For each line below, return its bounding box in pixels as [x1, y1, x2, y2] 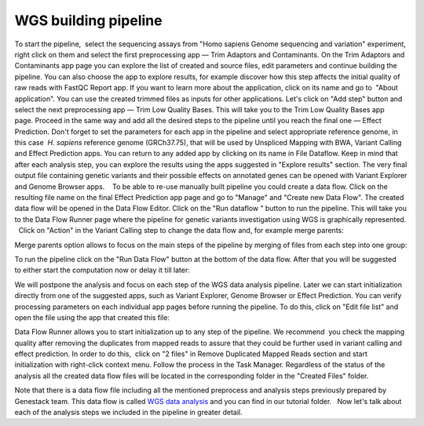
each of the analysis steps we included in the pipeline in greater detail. [14, 408, 243, 417]
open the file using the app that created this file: [14, 312, 170, 322]
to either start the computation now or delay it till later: [14, 265, 190, 275]
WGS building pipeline [14, 12, 163, 29]
